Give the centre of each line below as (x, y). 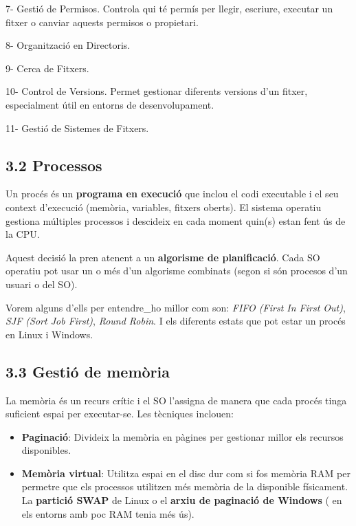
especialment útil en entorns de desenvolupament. (110, 104)
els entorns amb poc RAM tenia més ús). (108, 513)
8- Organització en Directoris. (68, 45)
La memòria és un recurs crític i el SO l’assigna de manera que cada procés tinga (176, 400)
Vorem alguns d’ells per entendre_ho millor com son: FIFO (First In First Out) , (176, 307)
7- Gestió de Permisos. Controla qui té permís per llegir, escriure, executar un (169, 8)
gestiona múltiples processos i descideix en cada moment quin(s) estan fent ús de (176, 220)
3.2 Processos (54, 165)
